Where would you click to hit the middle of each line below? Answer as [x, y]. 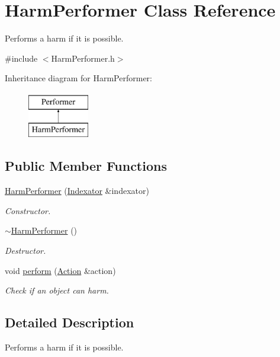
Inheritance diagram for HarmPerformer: [78, 78]
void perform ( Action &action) [60, 270]
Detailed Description [70, 322]
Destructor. [25, 251]
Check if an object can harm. [57, 290]
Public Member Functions [86, 166]
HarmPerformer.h [83, 58]
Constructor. [28, 210]
